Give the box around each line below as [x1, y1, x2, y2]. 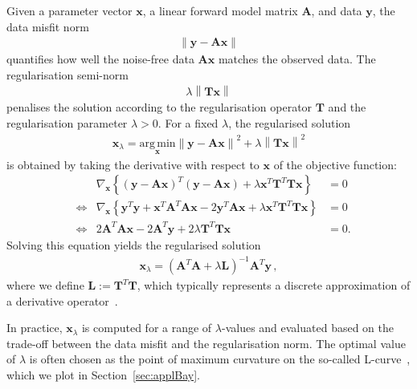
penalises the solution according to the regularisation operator [6, 99, 313, 115]
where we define [6, 277, 84, 294]
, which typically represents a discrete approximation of [137, 277, 411, 294]
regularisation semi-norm [6, 66, 129, 83]
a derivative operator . [6, 292, 118, 309]
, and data [311, 2, 362, 18]
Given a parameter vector [6, 2, 133, 18]
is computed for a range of [81, 319, 212, 336]
